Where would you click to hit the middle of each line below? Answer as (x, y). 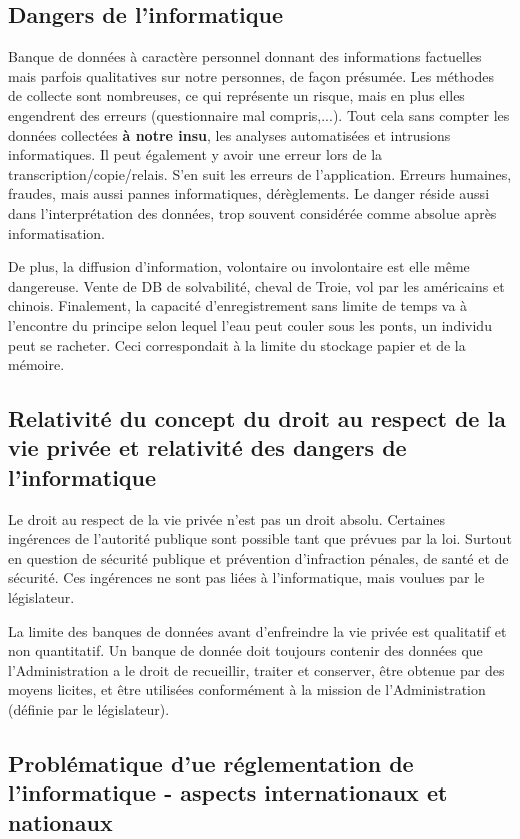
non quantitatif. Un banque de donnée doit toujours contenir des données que (245, 650)
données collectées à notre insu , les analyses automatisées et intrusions (229, 134)
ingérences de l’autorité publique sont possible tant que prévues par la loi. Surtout (260, 538)
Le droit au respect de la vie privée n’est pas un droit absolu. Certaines (227, 518)
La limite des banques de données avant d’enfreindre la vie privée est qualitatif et (257, 630)
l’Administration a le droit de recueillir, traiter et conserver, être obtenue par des (256, 669)
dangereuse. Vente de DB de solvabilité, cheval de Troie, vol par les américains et (256, 285)
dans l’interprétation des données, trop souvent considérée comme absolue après (252, 212)
